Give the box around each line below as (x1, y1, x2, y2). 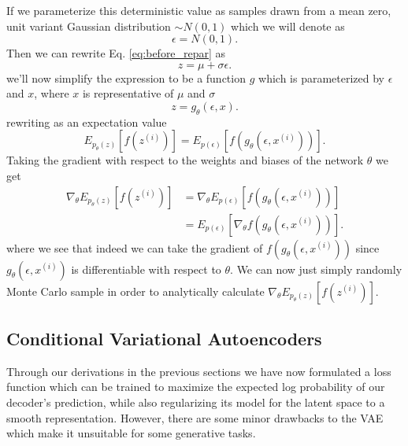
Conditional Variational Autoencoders (6, 326, 322, 350)
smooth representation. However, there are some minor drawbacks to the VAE (6, 409, 384, 426)
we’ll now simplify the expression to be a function (6, 69, 246, 86)
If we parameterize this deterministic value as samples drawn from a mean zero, (6, 2, 391, 18)
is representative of (82, 85, 174, 101)
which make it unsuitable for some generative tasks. (6, 425, 256, 441)
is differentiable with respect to (71, 260, 221, 277)
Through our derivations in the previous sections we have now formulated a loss (6, 363, 391, 379)
